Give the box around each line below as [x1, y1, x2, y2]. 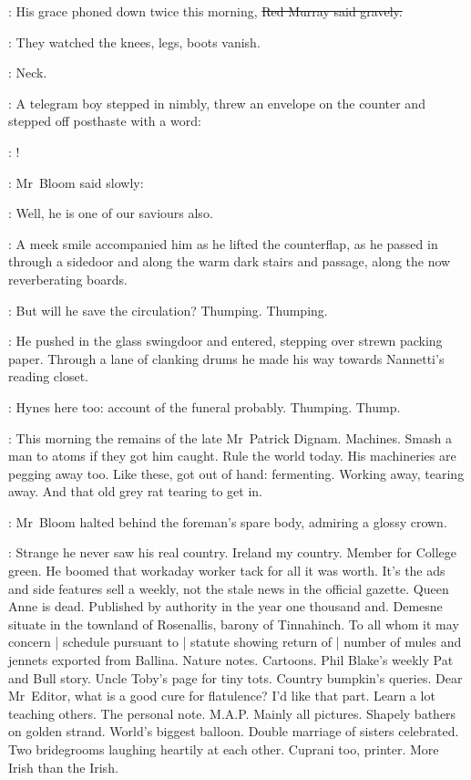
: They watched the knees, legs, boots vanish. [8, 32, 261, 51]
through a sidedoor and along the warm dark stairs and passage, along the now [8, 252, 451, 271]
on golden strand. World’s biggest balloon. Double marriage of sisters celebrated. [8, 722, 459, 741]
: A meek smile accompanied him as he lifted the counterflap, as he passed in [8, 234, 438, 253]
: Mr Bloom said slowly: [8, 172, 144, 192]
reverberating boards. [8, 269, 128, 288]
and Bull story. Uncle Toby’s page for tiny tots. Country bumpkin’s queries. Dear [8, 668, 463, 687]
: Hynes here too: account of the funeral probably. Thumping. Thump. [8, 397, 401, 416]
